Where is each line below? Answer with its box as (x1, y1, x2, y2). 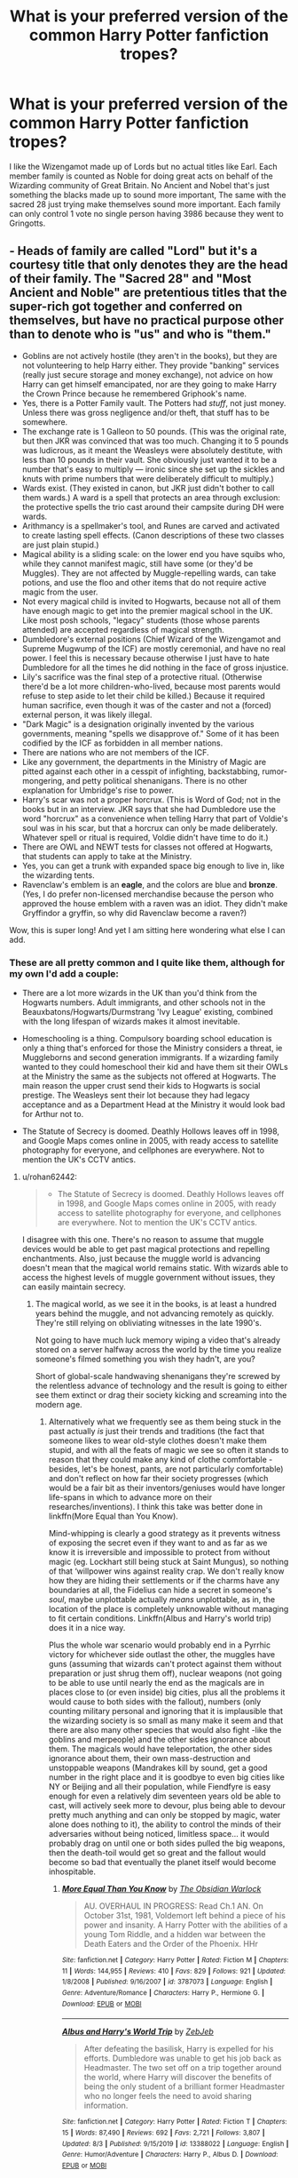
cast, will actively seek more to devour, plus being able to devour (48, 1800, 286, 1811)
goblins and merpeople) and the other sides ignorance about (48, 1735, 271, 1745)
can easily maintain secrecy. (21, 1281, 126, 1292)
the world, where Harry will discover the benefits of (83, 2072, 272, 2083)
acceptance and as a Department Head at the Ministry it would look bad (21, 1099, 286, 1110)
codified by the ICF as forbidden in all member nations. (21, 738, 223, 748)
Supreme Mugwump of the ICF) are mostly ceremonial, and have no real (21, 642, 286, 654)
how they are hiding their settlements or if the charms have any (48, 1576, 280, 1586)
